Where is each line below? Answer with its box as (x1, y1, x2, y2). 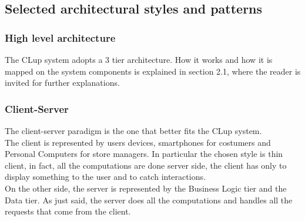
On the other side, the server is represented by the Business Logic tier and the (5, 182, 287, 194)
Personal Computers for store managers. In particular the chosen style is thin (5, 148, 283, 160)
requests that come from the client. (5, 205, 131, 217)
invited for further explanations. (5, 76, 120, 89)
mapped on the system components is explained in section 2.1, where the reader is (5, 65, 301, 77)
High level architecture (5, 30, 116, 45)
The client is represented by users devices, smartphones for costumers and (5, 136, 271, 148)
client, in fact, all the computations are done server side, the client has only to (5, 159, 287, 171)
